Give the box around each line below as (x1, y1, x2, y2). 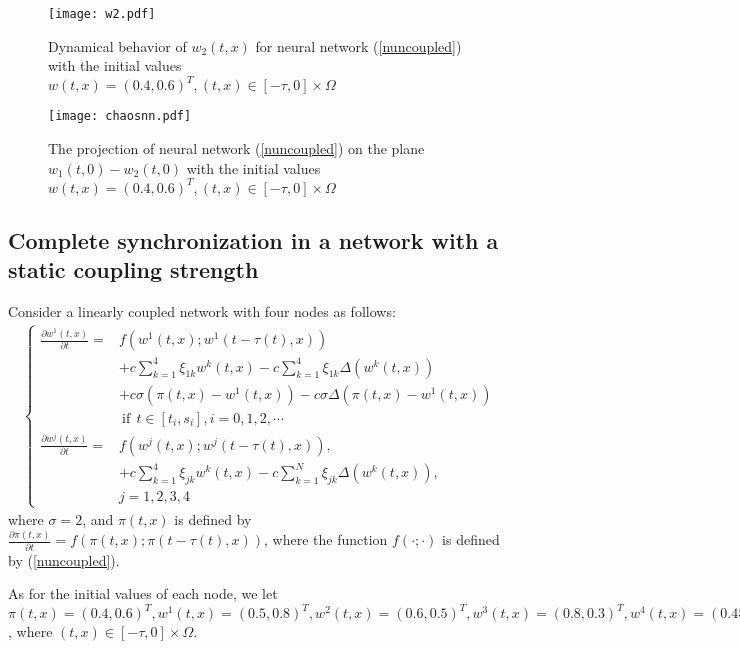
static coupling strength (8, 254, 259, 285)
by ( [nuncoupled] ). (8, 549, 120, 570)
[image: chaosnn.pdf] (48, 109, 192, 124)
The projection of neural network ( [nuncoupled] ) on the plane (48, 138, 425, 158)
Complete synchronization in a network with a (8, 225, 499, 256)
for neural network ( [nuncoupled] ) (255, 35, 462, 56)
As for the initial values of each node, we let (8, 583, 278, 604)
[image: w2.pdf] (48, 7, 156, 21)
